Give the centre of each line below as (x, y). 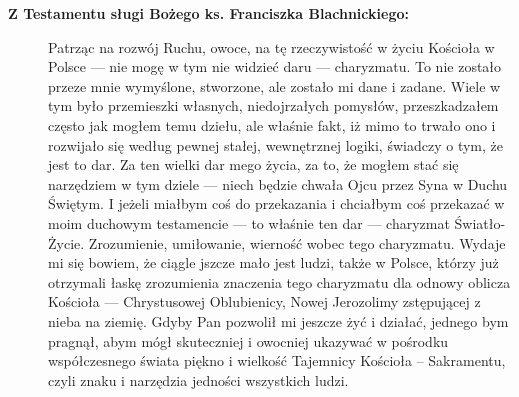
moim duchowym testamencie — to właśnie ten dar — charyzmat (249, 222)
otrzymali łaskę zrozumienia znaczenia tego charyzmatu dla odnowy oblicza (279, 281)
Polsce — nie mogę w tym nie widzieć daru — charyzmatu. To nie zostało (275, 66)
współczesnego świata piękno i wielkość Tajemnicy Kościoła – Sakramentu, (277, 360)
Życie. (66, 242)
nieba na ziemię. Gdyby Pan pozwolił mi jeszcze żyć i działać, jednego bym (278, 320)
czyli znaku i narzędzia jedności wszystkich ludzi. (198, 379)
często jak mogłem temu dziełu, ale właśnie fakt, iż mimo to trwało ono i (272, 124)
